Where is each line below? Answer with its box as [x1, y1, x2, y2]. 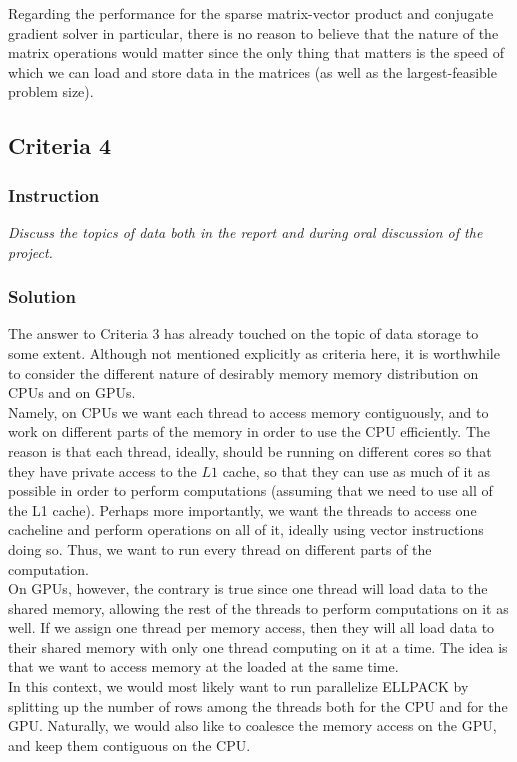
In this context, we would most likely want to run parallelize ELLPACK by [8, 676, 469, 697]
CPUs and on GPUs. [8, 382, 136, 403]
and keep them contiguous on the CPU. [8, 734, 251, 755]
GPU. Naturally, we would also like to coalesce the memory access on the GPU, [8, 715, 497, 736]
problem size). [8, 81, 94, 102]
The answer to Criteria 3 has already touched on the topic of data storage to [8, 323, 479, 344]
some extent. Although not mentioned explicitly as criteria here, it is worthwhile [8, 342, 500, 363]
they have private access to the [8, 460, 197, 481]
